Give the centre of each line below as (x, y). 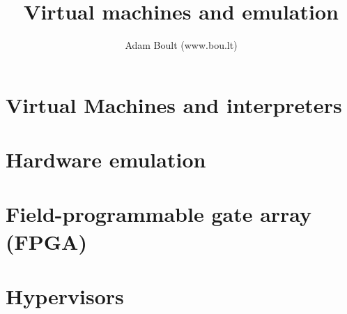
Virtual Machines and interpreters (174, 104)
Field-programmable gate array (159, 214)
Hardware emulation (106, 159)
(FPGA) (46, 241)
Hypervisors (65, 296)
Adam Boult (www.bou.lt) (181, 45)
